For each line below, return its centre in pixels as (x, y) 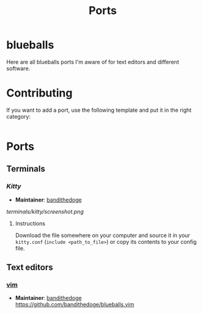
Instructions (30, 223)
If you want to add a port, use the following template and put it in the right (99, 110)
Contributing (39, 93)
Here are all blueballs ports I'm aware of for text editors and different (93, 62)
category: (18, 116)
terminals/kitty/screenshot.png (45, 211)
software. (18, 68)
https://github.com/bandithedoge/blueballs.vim (75, 305)
